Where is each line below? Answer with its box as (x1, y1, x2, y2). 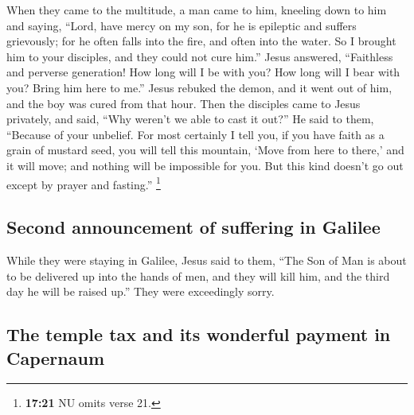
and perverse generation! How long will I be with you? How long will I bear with (6, 64, 400, 80)
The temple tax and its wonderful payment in (6, 322, 391, 347)
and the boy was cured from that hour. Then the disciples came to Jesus (6, 95, 361, 111)
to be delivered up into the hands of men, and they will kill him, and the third (6, 267, 390, 284)
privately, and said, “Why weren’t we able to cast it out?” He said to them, (6, 111, 374, 127)
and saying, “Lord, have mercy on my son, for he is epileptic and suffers (6, 17, 357, 33)
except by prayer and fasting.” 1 (6, 173, 161, 192)
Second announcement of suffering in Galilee (6, 215, 381, 239)
